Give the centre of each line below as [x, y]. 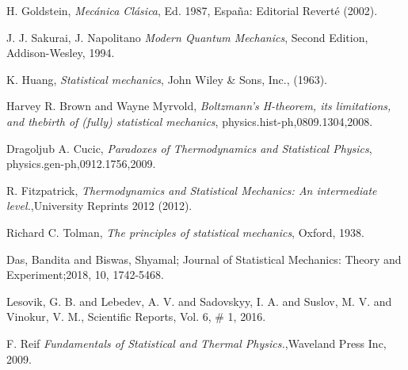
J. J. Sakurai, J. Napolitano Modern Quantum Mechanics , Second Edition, [187, 37]
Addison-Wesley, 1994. [61, 53]
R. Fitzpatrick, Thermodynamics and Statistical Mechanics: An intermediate [192, 190]
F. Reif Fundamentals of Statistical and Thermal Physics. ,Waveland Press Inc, [196, 343]
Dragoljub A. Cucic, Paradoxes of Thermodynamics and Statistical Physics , [189, 148]
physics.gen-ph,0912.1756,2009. [81, 164]
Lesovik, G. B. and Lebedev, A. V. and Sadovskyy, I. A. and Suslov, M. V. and [199, 301]
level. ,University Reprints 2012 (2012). [99, 206]
